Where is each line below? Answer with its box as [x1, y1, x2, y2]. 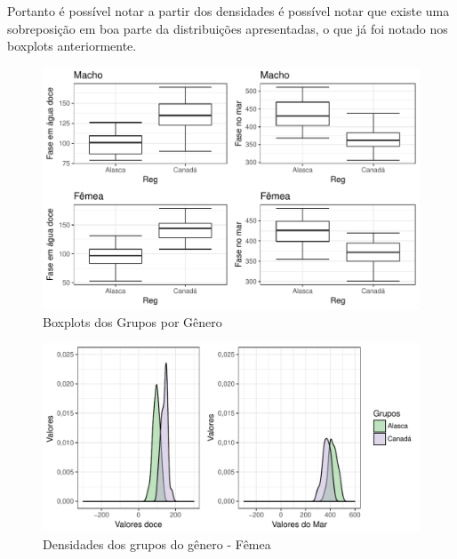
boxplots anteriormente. [7, 36, 137, 55]
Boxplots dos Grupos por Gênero [43, 312, 222, 331]
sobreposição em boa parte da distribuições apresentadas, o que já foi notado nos [7, 19, 448, 37]
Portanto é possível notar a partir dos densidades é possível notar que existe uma [7, 2, 450, 20]
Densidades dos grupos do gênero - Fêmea [43, 535, 271, 554]
